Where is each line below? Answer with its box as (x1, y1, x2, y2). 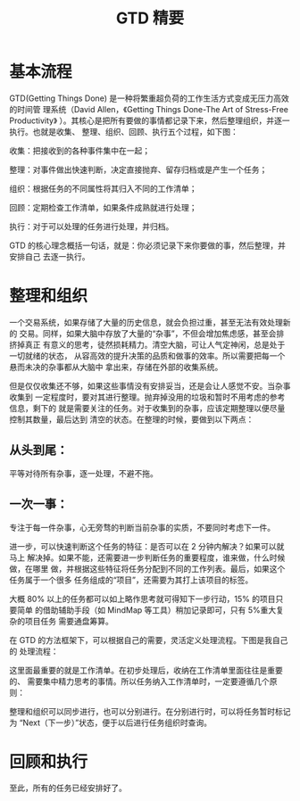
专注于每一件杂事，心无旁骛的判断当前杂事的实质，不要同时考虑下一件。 (9, 522, 275, 533)
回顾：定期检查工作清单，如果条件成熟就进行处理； (9, 202, 197, 212)
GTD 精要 (115, 8, 185, 29)
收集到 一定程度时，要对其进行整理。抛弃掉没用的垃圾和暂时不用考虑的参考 (9, 392, 286, 402)
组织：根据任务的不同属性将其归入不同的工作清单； (9, 183, 197, 194)
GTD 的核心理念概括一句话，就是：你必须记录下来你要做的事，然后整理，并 (9, 240, 287, 251)
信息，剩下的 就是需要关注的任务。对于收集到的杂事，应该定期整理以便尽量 (9, 402, 286, 413)
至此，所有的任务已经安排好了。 (9, 782, 127, 794)
